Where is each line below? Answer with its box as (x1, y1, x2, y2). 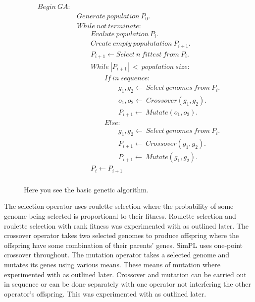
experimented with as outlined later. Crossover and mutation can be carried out (4, 269, 247, 279)
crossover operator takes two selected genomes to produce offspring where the (4, 230, 239, 241)
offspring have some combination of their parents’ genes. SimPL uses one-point (4, 240, 243, 250)
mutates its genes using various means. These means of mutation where (4, 259, 220, 269)
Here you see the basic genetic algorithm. (24, 184, 149, 194)
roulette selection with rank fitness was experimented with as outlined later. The (4, 220, 249, 231)
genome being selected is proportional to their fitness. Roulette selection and (4, 211, 236, 221)
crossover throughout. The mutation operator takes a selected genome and (4, 249, 230, 260)
